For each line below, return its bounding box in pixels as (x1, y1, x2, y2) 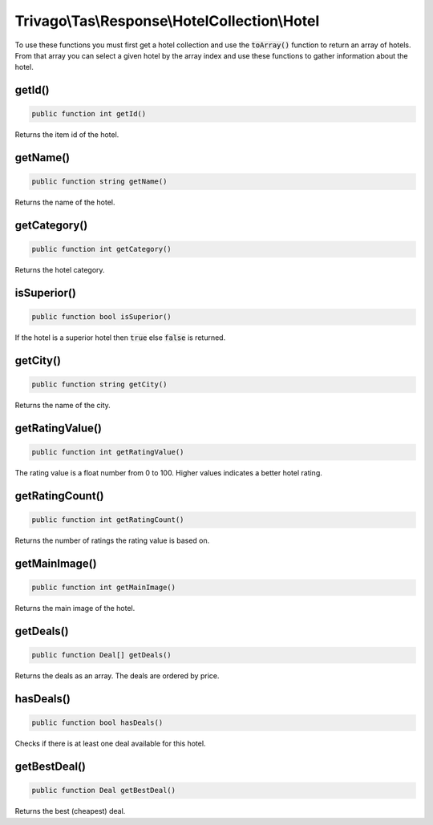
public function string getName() (31, 177, 168, 186)
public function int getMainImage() (31, 583, 176, 592)
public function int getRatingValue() (31, 447, 184, 457)
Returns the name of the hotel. (14, 197, 115, 208)
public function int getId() (31, 109, 147, 119)
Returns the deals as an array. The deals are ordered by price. (14, 671, 220, 681)
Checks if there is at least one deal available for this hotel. (14, 738, 206, 749)
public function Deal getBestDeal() (31, 786, 176, 795)
